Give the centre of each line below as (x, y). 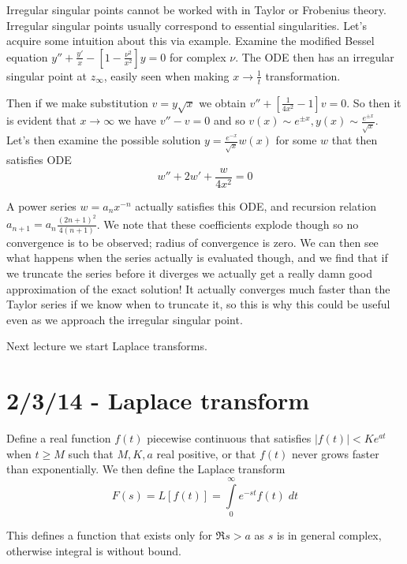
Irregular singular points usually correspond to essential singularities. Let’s (187, 25)
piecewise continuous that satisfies (229, 438)
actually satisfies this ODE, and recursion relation (256, 205)
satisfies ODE (39, 160)
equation (27, 56)
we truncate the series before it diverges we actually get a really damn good (189, 273)
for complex (198, 56)
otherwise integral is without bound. (94, 550)
